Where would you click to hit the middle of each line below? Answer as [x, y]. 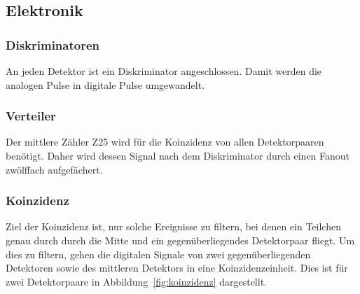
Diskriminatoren [53, 44]
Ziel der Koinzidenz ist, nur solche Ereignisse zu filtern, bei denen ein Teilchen [173, 226]
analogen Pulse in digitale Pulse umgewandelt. [105, 84]
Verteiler [31, 116]
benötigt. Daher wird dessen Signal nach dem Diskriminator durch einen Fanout [178, 155]
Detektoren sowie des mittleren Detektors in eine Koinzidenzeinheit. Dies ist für [177, 268]
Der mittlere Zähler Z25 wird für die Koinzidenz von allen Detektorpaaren [165, 142]
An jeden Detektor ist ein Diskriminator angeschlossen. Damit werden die [164, 71]
